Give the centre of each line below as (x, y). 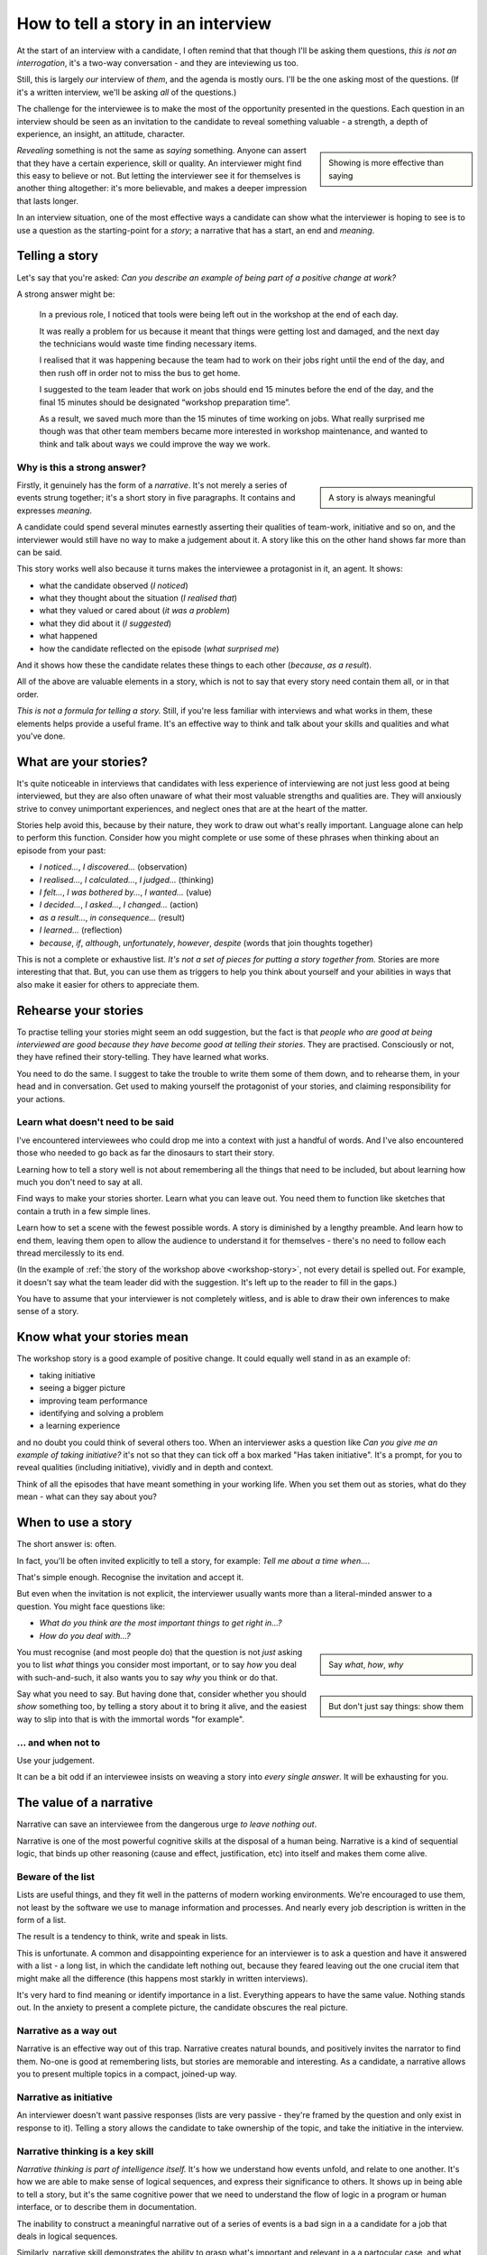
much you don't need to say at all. (80, 1182)
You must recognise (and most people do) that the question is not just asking (160, 1652)
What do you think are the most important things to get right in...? (161, 1623)
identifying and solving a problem (101, 1413)
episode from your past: (61, 850)
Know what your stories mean (102, 1337)
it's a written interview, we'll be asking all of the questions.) (127, 92)
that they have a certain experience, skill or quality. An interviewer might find (159, 163)
